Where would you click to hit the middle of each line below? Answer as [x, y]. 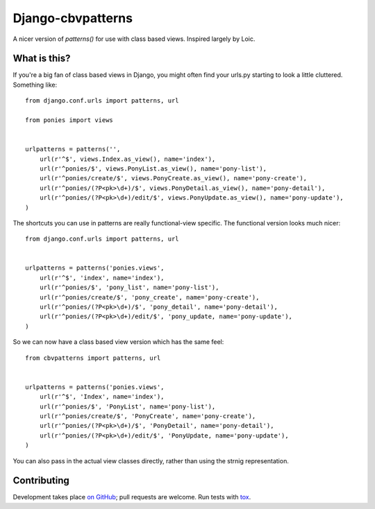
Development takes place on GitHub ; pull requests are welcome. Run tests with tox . [132, 497]
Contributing [41, 481]
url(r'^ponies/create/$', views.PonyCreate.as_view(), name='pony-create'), [173, 178]
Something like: [35, 85]
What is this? [42, 59]
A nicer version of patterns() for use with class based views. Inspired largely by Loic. [134, 39]
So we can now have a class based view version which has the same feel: [118, 342]
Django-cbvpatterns [73, 18]
